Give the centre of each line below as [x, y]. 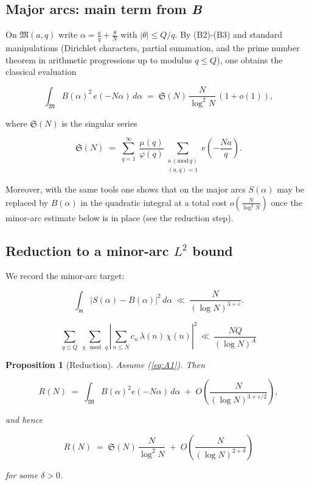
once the [286, 202]
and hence [24, 420]
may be [290, 189]
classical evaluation [41, 72]
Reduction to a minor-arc [87, 250]
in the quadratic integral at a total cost [154, 202]
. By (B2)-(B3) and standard [229, 34]
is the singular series [99, 123]
